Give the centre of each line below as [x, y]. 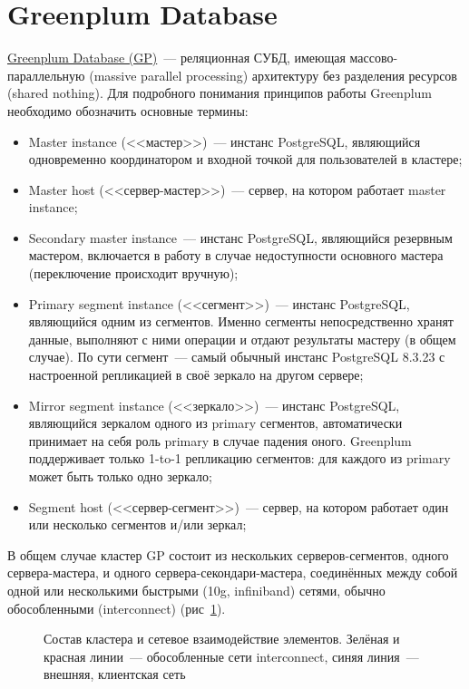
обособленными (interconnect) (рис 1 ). [117, 608]
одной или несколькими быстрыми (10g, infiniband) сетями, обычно [196, 590]
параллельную [46, 75]
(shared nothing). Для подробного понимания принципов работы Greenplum [220, 93]
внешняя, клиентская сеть [115, 674]
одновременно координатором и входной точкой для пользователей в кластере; [245, 159]
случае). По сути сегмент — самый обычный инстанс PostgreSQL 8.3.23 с [237, 357]
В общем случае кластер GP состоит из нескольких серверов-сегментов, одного [228, 554]
